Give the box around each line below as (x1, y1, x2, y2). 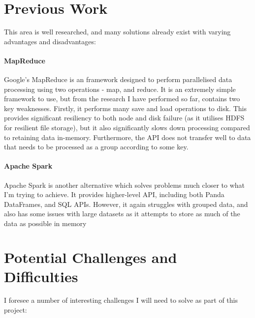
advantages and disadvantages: (4, 36, 96, 46)
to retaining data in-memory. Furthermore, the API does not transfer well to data (4, 132, 251, 142)
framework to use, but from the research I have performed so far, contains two (4, 93, 240, 104)
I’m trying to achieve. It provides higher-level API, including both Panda (4, 189, 224, 200)
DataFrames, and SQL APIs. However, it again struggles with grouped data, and (4, 199, 248, 209)
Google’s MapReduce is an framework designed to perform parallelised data (4, 74, 232, 85)
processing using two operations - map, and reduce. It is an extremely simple (4, 84, 236, 94)
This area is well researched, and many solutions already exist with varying (4, 27, 231, 37)
